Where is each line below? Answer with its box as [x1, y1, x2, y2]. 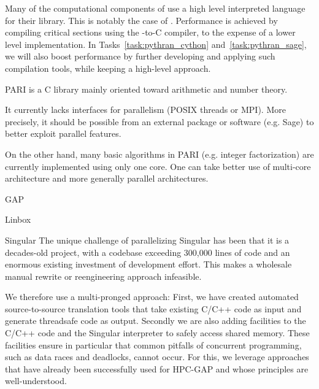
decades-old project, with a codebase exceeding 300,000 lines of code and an [5, 245, 290, 258]
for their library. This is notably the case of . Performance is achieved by [5, 13, 278, 26]
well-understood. [5, 374, 67, 387]
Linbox [5, 213, 31, 226]
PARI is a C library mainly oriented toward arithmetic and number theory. [5, 82, 288, 95]
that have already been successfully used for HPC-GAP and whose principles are [5, 362, 309, 375]
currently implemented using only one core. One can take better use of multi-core [5, 160, 311, 172]
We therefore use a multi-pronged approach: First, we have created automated [5, 290, 299, 303]
